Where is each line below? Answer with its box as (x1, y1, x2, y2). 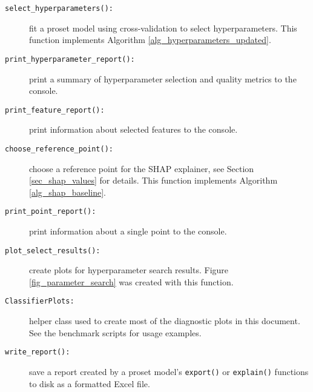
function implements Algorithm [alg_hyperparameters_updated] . (29, 33, 271, 46)
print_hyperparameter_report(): (5, 55, 135, 64)
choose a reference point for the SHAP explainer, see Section (29, 162, 254, 174)
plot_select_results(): (5, 246, 100, 255)
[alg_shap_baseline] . (29, 185, 106, 198)
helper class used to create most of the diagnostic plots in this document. (29, 314, 300, 327)
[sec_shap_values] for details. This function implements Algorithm (29, 174, 278, 187)
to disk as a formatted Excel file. (29, 377, 150, 390)
